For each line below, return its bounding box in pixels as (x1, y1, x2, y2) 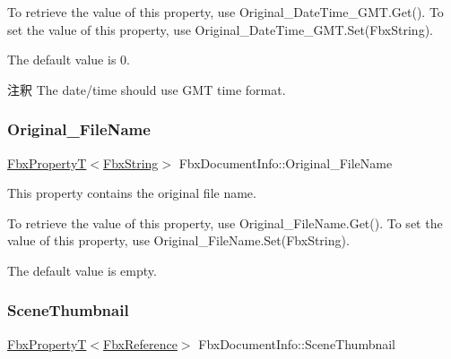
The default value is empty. (7, 261, 157, 279)
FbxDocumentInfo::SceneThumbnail (198, 334, 395, 353)
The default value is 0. (7, 50, 130, 69)
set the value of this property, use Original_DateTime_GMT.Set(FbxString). (7, 20, 433, 38)
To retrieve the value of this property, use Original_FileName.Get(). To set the (7, 213, 443, 232)
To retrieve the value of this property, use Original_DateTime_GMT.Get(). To (7, 3, 444, 21)
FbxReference (103, 334, 178, 353)
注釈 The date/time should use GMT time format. (7, 80, 286, 98)
